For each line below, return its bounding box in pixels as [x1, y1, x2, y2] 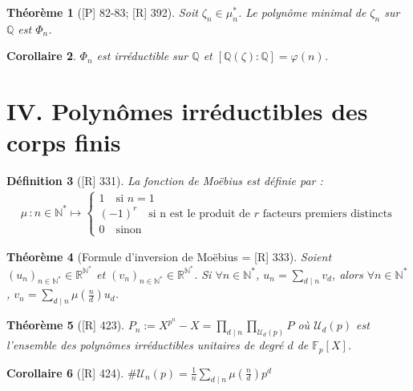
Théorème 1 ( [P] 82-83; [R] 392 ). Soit [6, 4, 198, 20]
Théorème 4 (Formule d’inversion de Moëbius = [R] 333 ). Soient [6, 248, 332, 265]
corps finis [6, 126, 121, 159]
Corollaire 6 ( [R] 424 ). [6, 364, 124, 381]
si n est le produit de [148, 208, 251, 220]
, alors [331, 265, 363, 282]
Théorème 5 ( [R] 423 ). [6, 316, 124, 333]
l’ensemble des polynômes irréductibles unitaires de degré [6, 337, 284, 353]
